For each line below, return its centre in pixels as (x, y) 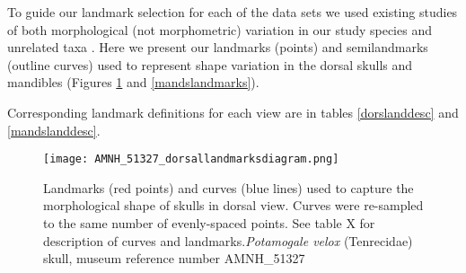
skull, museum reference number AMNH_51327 (174, 258)
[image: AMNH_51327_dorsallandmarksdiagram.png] (191, 159)
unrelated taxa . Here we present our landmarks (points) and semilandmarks (218, 47)
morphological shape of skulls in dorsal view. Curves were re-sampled (233, 205)
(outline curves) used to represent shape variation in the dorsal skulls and (210, 64)
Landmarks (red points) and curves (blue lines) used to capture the (229, 187)
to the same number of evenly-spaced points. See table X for (209, 223)
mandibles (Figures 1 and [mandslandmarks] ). (133, 82)
